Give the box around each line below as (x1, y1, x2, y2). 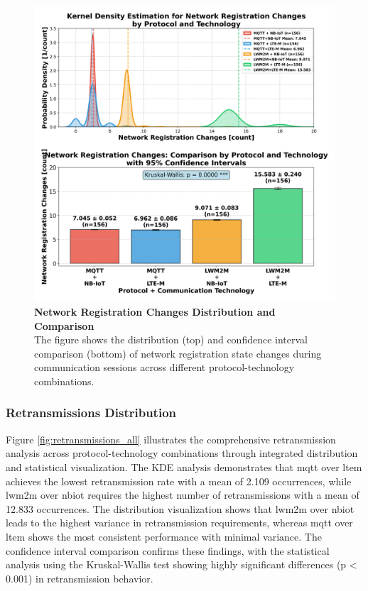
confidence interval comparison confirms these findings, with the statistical (6, 543, 330, 558)
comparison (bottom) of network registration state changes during (34, 346, 322, 360)
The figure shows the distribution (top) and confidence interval (34, 332, 308, 347)
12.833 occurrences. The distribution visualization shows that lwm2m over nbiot (6, 501, 355, 516)
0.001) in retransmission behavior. (6, 570, 153, 585)
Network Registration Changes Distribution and (34, 304, 276, 319)
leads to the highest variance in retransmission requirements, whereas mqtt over (6, 515, 353, 530)
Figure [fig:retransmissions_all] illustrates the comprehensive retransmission (6, 431, 336, 446)
